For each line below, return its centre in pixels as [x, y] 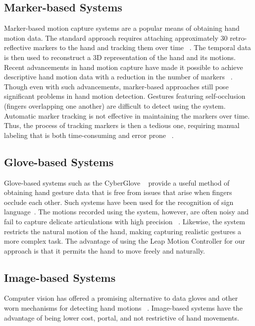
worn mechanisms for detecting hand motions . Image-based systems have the [124, 308]
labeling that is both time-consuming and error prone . [89, 135]
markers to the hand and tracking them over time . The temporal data [142, 47]
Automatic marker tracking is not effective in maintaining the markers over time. [127, 115]
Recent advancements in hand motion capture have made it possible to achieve [124, 67]
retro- [238, 37]
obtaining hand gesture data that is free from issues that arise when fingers [118, 192]
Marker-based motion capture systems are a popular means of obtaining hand [122, 28]
